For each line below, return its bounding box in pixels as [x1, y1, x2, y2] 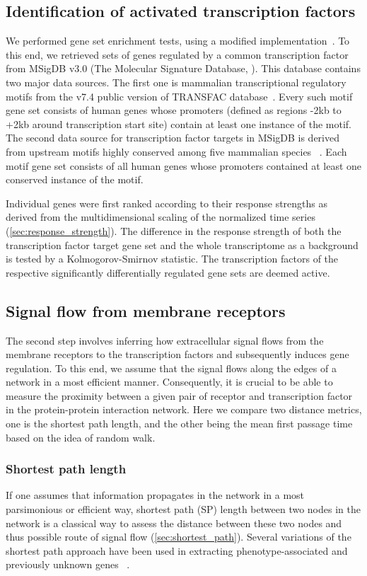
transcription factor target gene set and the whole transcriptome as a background [6, 237, 359, 252]
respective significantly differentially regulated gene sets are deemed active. [6, 265, 330, 280]
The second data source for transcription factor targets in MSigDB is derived [6, 130, 339, 145]
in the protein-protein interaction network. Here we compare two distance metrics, [6, 402, 362, 417]
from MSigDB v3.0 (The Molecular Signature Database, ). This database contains [6, 61, 361, 76]
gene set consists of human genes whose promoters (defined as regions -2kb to [6, 103, 342, 117]
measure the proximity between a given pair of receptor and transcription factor [6, 388, 353, 403]
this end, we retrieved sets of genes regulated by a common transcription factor [6, 47, 349, 62]
